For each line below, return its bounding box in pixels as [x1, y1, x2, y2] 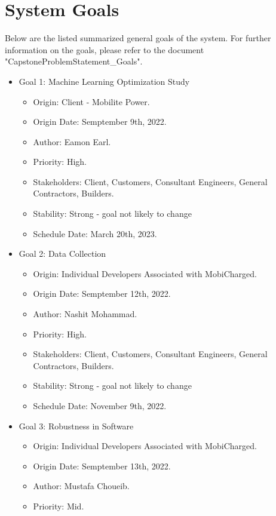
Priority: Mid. [33, 499, 84, 512]
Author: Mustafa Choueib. [33, 480, 130, 492]
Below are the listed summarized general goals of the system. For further [5, 32, 271, 44]
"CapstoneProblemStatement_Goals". [5, 55, 143, 67]
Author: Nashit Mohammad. [33, 308, 137, 320]
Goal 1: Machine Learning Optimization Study [19, 75, 190, 87]
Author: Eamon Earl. [33, 135, 111, 148]
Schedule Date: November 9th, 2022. [33, 400, 167, 411]
